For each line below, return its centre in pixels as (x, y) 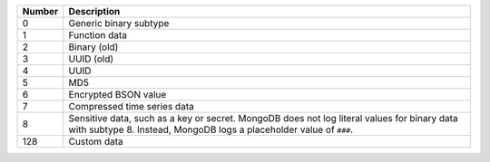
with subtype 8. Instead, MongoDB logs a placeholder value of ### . (211, 129)
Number (40, 11)
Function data (98, 35)
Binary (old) (93, 47)
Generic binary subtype (119, 23)
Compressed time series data (131, 106)
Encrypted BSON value (118, 95)
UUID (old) (91, 59)
